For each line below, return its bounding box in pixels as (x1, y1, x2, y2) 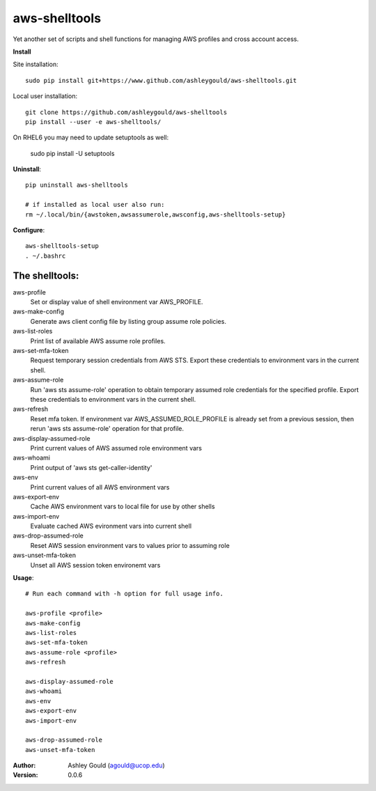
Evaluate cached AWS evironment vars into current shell (30, 522, 191, 531)
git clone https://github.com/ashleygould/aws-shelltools (25, 108, 228, 116)
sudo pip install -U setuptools (30, 149, 115, 157)
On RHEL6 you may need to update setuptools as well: (13, 133, 169, 142)
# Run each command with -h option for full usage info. (25, 590, 224, 598)
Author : (13, 761, 36, 769)
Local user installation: (13, 92, 78, 100)
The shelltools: (13, 269, 79, 281)
